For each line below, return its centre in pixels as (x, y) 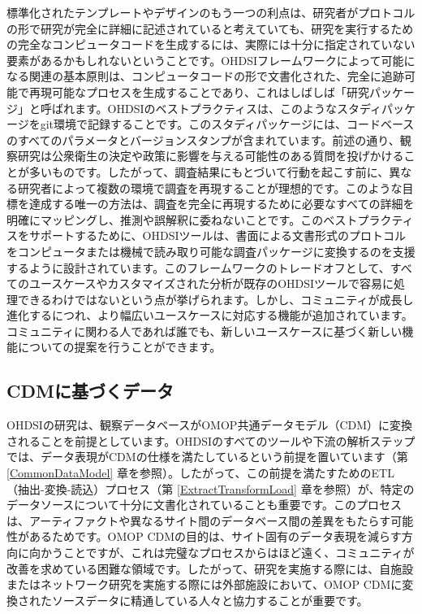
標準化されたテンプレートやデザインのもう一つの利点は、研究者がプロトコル (211, 12)
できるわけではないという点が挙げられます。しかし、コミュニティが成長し (215, 299)
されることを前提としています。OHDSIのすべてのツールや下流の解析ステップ (211, 440)
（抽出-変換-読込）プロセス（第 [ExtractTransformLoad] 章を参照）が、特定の (211, 488)
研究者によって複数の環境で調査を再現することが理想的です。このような (210, 187)
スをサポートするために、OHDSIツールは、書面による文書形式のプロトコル (207, 235)
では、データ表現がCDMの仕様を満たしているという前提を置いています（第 (207, 457)
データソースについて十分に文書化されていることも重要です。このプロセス (205, 505)
